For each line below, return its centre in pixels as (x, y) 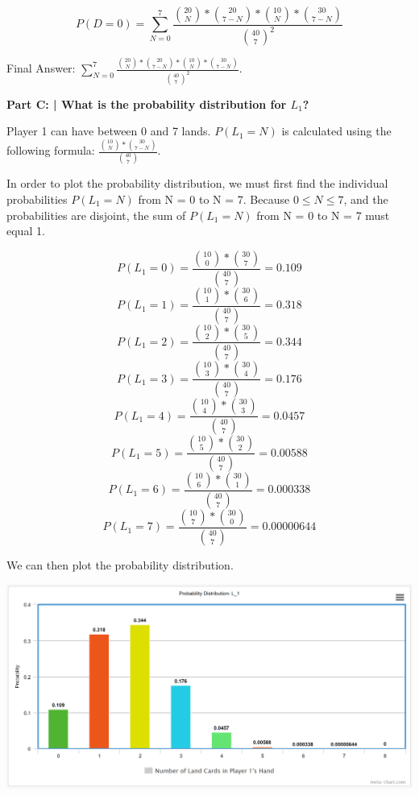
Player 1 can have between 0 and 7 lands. (109, 131)
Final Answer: (41, 68)
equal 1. (26, 231)
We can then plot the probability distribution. (120, 564)
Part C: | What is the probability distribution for (147, 104)
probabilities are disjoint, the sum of (96, 215)
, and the (366, 199)
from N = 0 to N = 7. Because (214, 199)
